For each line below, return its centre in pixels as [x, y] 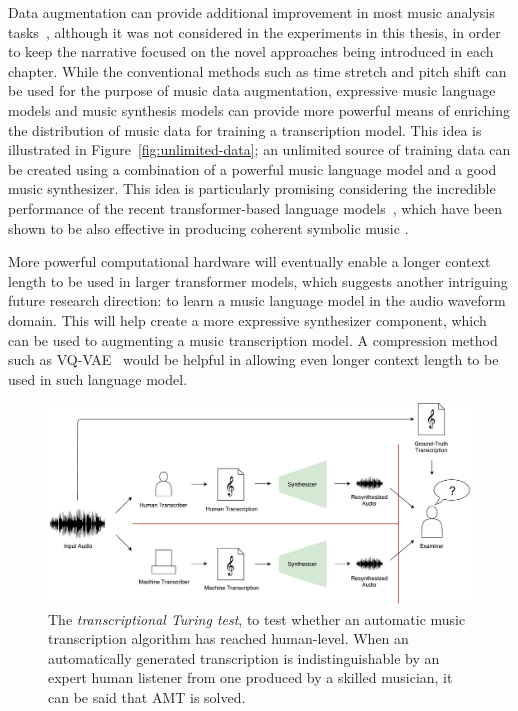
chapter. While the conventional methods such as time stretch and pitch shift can [257, 70]
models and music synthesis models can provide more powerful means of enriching [259, 109]
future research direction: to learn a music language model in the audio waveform [257, 300]
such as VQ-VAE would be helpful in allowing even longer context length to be [253, 359]
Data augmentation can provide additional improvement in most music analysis [251, 12]
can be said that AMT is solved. [147, 696]
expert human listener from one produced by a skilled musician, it [250, 677]
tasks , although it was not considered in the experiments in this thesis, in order [254, 31]
